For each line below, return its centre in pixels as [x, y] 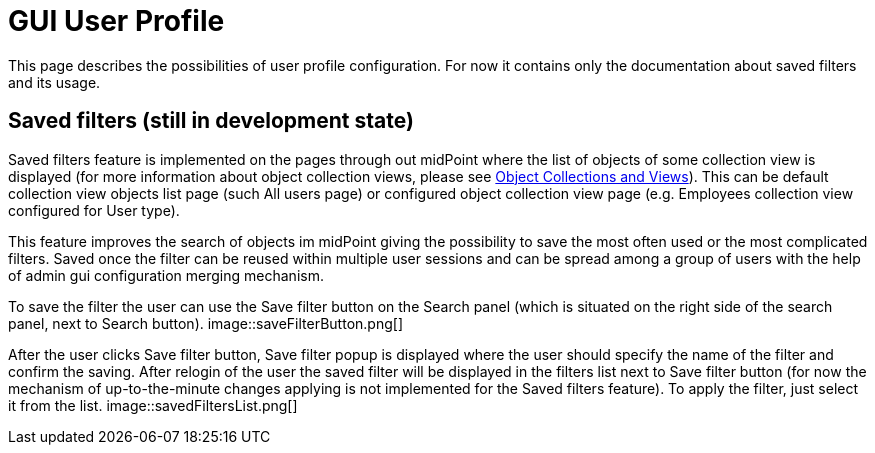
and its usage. [54, 82]
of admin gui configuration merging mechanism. [166, 275]
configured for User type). [94, 210]
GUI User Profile [116, 21]
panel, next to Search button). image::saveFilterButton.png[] [205, 323]
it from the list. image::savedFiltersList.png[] [153, 405]
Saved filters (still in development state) [211, 121]
